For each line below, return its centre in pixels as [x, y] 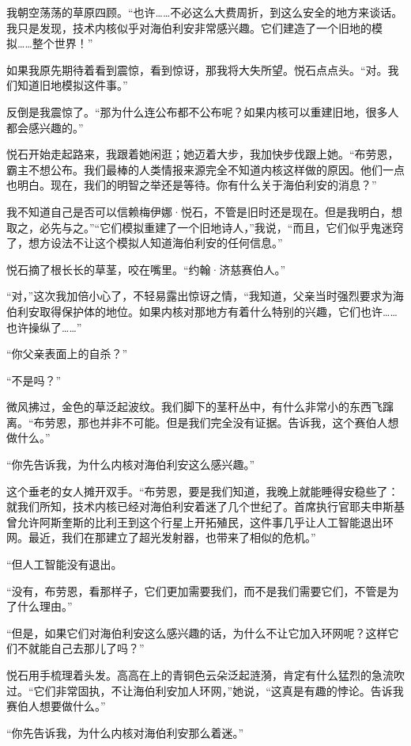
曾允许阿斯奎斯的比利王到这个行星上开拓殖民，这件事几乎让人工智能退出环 [200, 521]
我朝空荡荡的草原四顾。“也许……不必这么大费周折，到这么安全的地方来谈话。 [205, 12]
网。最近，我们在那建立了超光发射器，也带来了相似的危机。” [161, 537]
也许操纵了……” [44, 327]
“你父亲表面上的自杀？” [67, 354]
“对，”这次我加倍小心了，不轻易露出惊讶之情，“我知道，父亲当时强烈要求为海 [205, 296]
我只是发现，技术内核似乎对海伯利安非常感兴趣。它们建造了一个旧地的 [189, 27]
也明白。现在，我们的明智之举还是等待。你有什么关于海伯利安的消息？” [192, 185]
